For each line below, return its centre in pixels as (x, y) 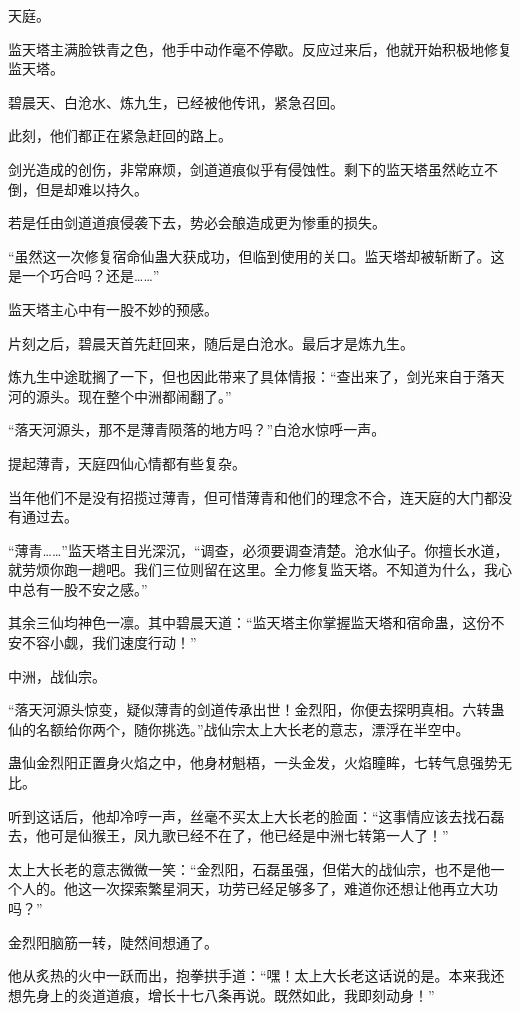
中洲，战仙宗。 (57, 675)
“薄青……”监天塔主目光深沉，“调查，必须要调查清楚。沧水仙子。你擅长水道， (258, 549)
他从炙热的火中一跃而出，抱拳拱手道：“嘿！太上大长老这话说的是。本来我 (249, 975)
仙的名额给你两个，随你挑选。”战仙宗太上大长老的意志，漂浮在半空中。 (239, 728)
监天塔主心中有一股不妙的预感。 (113, 308)
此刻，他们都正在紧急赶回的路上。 (120, 135)
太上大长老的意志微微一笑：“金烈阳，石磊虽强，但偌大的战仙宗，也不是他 (249, 868)
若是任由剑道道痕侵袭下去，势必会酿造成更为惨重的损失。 (197, 222)
